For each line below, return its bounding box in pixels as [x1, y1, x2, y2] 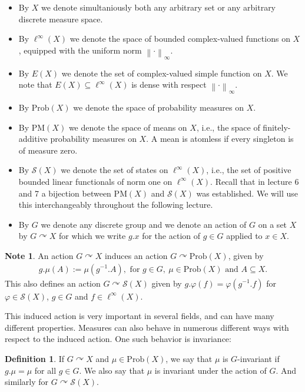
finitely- [263, 121, 291, 133]
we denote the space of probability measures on [73, 101, 244, 113]
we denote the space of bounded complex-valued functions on [69, 32, 290, 45]
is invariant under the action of [154, 364, 267, 376]
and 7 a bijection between [18, 187, 111, 199]
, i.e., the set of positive [206, 164, 291, 176]
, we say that [165, 352, 213, 364]
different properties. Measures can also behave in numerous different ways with [5, 321, 289, 333]
